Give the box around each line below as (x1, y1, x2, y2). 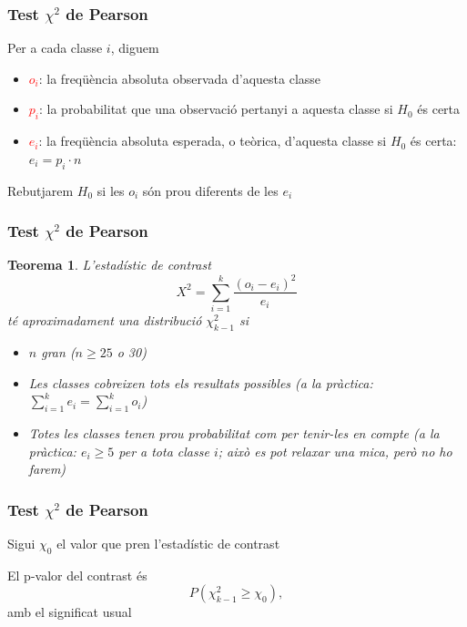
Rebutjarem (7, 180, 74, 200)
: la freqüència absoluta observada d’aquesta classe (38, 68, 321, 87)
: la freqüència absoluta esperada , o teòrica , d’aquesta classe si (38, 131, 387, 150)
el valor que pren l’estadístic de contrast (56, 534, 280, 553)
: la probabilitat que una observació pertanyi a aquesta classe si (39, 99, 393, 118)
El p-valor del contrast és (7, 565, 147, 584)
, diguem (110, 38, 159, 57)
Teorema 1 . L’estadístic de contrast (7, 255, 211, 274)
